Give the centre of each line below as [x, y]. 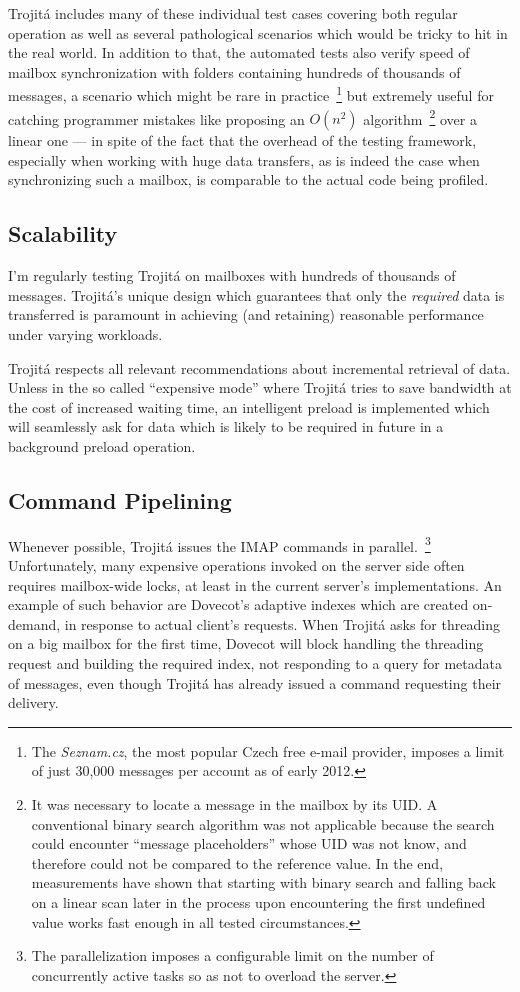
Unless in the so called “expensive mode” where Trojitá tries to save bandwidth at [260, 387]
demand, [34, 623]
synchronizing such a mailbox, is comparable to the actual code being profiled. [248, 179]
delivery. [33, 702]
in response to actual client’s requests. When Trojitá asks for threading [282, 623]
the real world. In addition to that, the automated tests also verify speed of [239, 52]
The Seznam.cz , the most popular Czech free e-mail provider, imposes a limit [268, 750]
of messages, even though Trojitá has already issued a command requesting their [255, 682]
